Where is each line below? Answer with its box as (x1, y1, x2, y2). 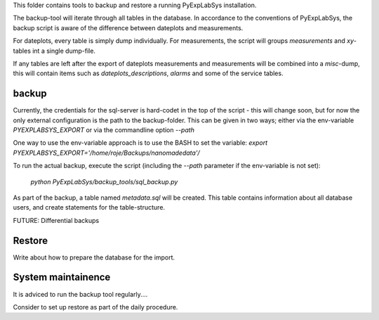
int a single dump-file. (32, 46, 96, 55)
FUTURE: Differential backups (13, 216, 100, 224)
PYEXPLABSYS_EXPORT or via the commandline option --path (13, 126, 194, 134)
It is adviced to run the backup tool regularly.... (13, 290, 148, 298)
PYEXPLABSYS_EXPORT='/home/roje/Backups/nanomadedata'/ (13, 148, 200, 157)
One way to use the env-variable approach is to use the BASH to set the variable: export (13, 139, 268, 147)
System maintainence (13, 271, 111, 283)
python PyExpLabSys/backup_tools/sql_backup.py (30, 177, 178, 186)
